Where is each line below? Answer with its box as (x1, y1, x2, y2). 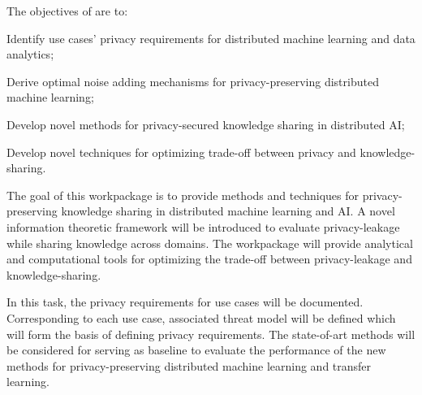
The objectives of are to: (6, 2, 128, 19)
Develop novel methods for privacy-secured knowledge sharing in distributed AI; (6, 115, 405, 132)
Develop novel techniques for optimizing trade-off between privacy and (6, 143, 356, 160)
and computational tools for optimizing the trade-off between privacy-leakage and (6, 250, 412, 267)
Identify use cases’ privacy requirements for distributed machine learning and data (6, 29, 416, 46)
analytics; (6, 46, 54, 63)
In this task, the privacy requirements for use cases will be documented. (6, 293, 364, 310)
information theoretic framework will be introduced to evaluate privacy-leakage (6, 218, 400, 235)
